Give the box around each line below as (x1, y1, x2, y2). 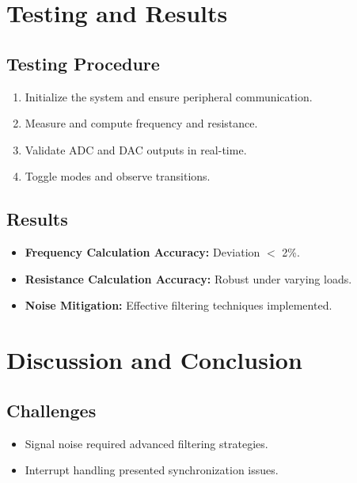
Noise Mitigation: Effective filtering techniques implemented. (25, 297, 332, 314)
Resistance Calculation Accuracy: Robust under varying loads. (25, 270, 352, 287)
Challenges (6, 397, 97, 422)
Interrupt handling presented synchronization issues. (25, 462, 279, 478)
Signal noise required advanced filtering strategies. (25, 435, 268, 451)
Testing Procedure (6, 51, 160, 75)
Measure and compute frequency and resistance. (25, 115, 258, 131)
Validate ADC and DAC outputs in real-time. (25, 141, 247, 158)
